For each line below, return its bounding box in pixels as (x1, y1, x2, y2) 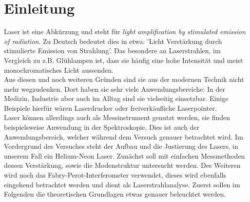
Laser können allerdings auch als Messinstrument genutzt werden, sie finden (4, 112, 231, 122)
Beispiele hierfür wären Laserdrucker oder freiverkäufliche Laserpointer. (4, 102, 217, 113)
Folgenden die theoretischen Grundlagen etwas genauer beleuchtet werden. (4, 189, 226, 199)
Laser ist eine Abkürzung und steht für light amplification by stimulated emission (4, 26, 246, 37)
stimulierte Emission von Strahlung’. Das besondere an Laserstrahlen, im (4, 45, 221, 56)
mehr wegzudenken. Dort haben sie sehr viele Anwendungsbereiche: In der (4, 83, 226, 94)
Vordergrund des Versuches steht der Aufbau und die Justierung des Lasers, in (4, 141, 238, 151)
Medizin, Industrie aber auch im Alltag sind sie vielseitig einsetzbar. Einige (4, 93, 229, 103)
